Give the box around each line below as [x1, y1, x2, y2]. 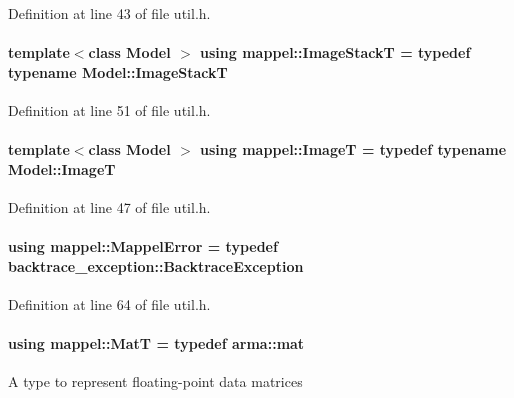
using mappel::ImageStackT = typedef [200, 42, 471, 63]
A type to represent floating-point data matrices [8, 371, 303, 392]
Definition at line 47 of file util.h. [8, 196, 211, 217]
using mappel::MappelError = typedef [8, 236, 278, 257]
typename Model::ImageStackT [8, 61, 228, 82]
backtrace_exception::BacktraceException [8, 255, 304, 276]
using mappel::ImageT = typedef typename [200, 139, 507, 160]
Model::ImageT [8, 158, 116, 179]
